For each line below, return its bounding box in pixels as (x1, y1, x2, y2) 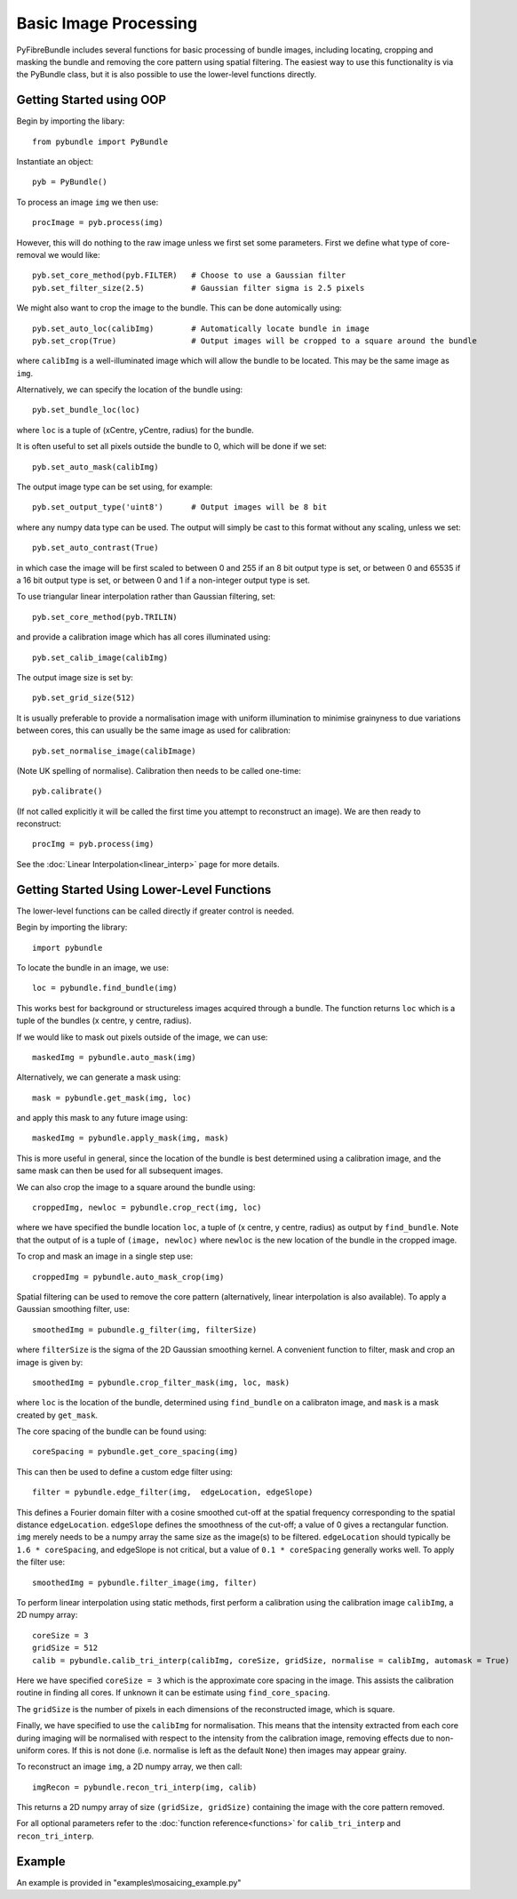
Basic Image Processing (16, 13, 198, 33)
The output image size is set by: (16, 672, 133, 682)
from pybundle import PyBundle (32, 136, 169, 147)
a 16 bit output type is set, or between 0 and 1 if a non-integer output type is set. (16, 575, 311, 585)
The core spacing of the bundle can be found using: (16, 1426, 207, 1436)
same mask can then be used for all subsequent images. (16, 1165, 224, 1176)
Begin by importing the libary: (16, 116, 125, 126)
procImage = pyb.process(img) (32, 218, 164, 228)
